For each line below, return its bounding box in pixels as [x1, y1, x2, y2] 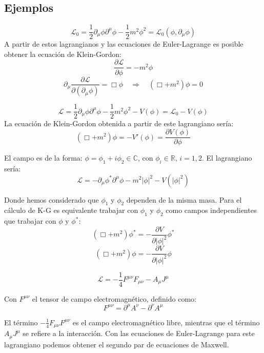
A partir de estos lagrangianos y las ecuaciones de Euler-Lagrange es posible [4, 38, 243, 49]
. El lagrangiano [202, 152, 252, 163]
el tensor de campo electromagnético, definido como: [32, 293, 196, 304]
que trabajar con [4, 215, 56, 226]
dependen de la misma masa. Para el [126, 194, 242, 205]
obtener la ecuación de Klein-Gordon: [4, 48, 121, 59]
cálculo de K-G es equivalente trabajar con [4, 205, 138, 215]
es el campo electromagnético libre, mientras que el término [72, 317, 260, 327]
